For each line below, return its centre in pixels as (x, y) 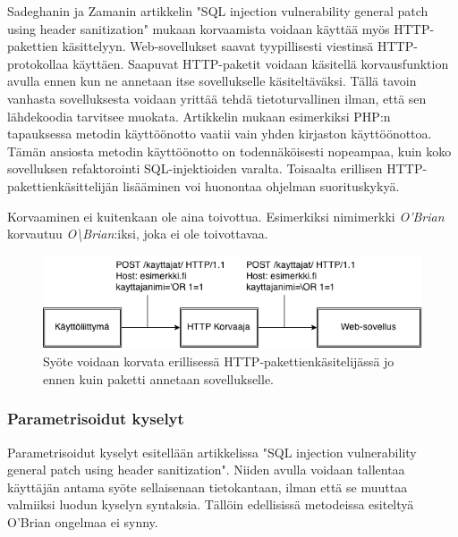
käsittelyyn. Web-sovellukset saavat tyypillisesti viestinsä (218, 46)
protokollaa (38, 63)
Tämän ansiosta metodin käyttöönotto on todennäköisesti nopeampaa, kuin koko (229, 151)
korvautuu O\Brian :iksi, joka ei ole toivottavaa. (138, 234)
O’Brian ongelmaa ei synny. (83, 522)
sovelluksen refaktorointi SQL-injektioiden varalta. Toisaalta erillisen (195, 168)
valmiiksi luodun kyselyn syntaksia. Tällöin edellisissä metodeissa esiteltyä (211, 504)
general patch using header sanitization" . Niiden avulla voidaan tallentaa (206, 470)
